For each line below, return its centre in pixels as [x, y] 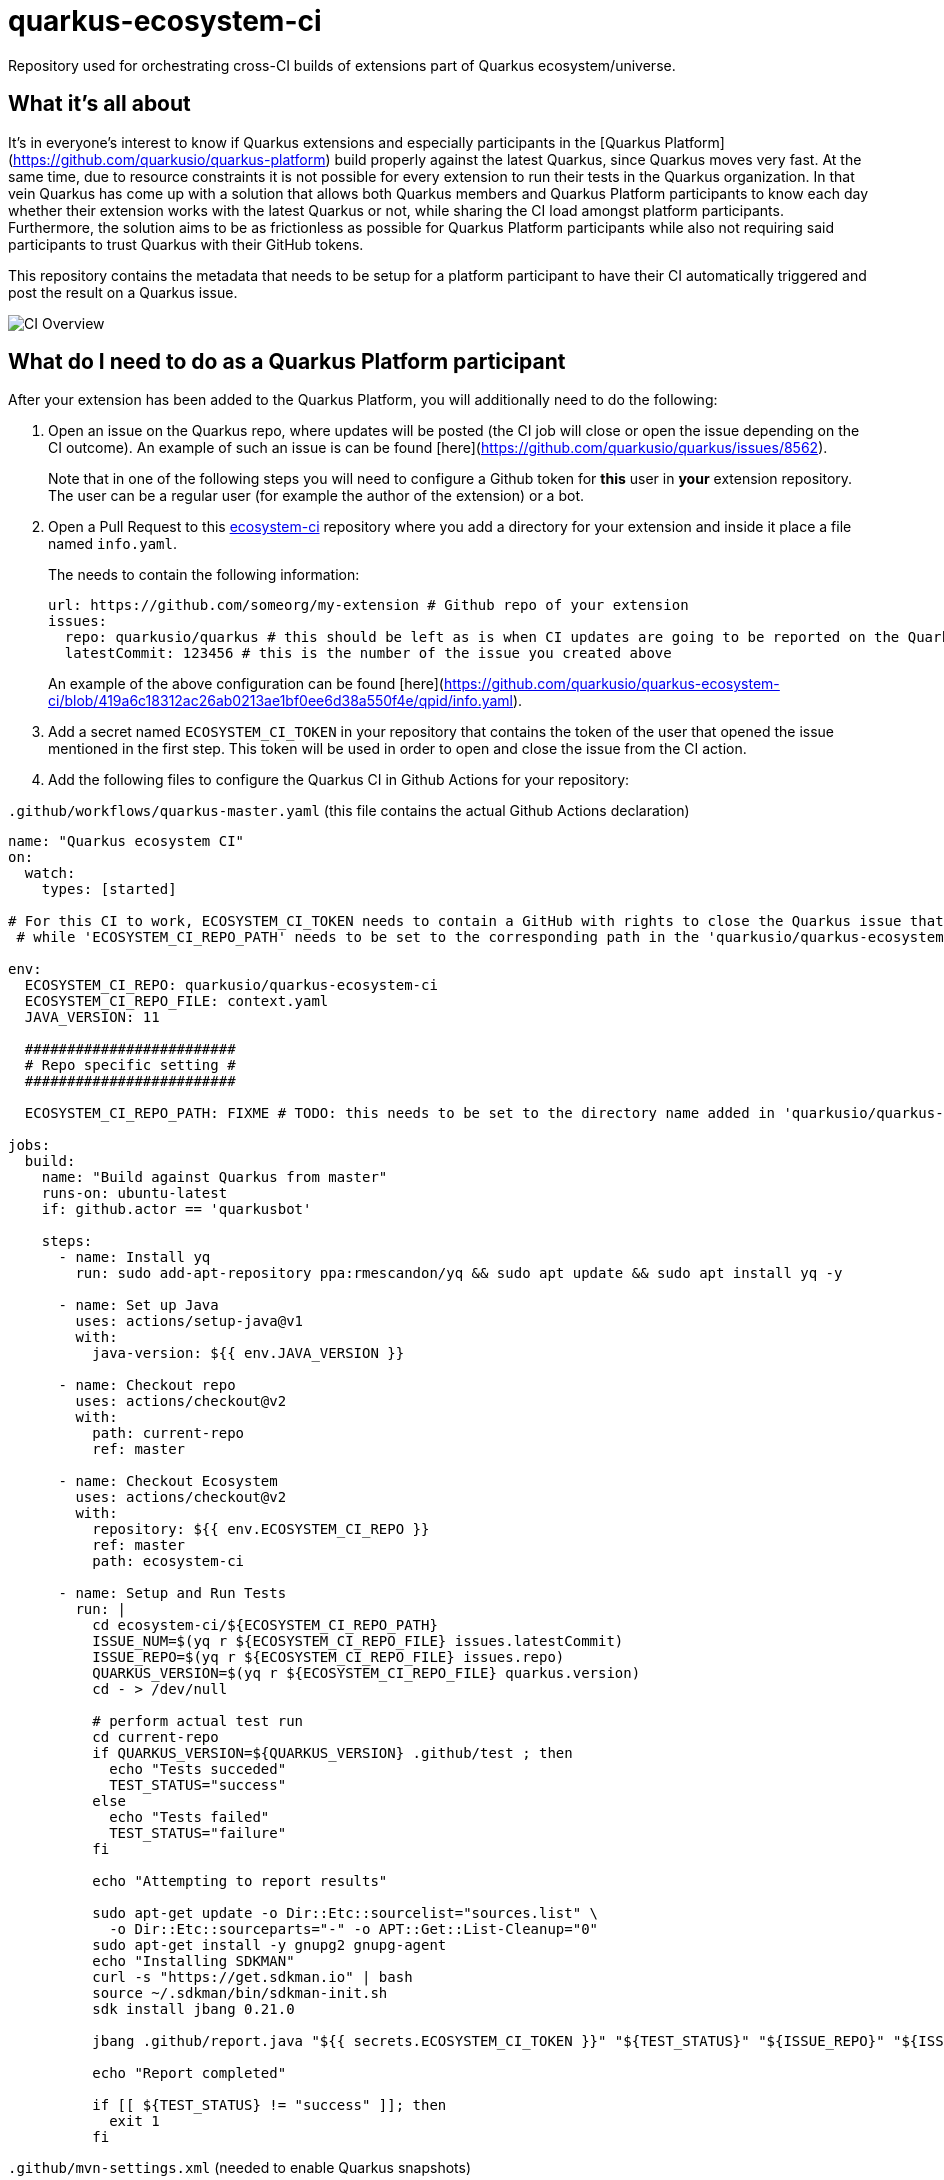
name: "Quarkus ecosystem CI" [126, 841]
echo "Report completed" [189, 2073]
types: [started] [109, 889]
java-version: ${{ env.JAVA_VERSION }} [248, 1353]
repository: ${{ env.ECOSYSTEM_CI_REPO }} [261, 1529]
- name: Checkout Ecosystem [168, 1481]
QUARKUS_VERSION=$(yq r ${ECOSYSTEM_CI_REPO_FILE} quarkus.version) [366, 1673]
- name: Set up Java [138, 1305]
